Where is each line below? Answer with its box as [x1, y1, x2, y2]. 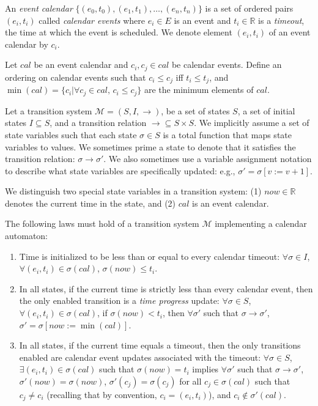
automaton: [5, 229, 48, 242]
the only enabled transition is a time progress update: [19, 294, 220, 307]
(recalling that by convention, [46, 388, 157, 401]
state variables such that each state [5, 128, 137, 141]
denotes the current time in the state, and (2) [5, 196, 176, 209]
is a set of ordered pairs [205, 2, 294, 14]
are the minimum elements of [144, 83, 254, 96]
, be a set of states [161, 104, 230, 117]
